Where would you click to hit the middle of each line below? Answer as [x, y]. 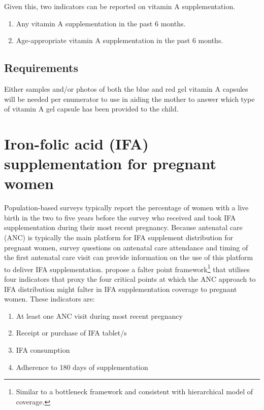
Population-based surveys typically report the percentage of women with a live [126, 208]
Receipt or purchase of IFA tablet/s [71, 333]
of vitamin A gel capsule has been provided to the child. [91, 109]
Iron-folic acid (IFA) [76, 143]
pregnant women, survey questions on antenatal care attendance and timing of [126, 247]
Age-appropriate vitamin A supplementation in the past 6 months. [120, 40]
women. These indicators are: [49, 299]
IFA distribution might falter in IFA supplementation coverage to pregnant [121, 289]
